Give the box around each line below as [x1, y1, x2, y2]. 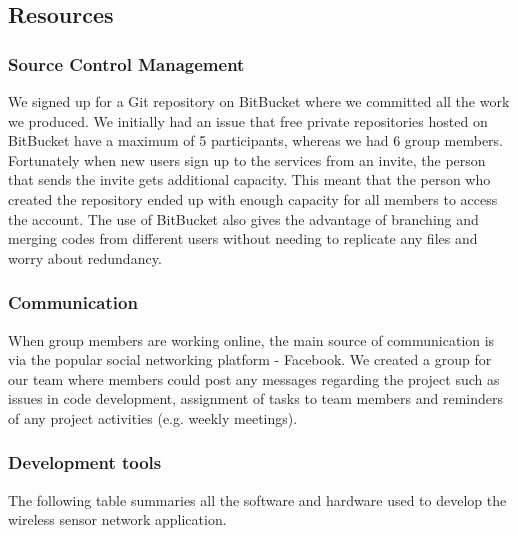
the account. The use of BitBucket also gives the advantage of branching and [8, 208, 479, 229]
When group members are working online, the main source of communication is [8, 329, 495, 350]
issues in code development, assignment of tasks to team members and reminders [8, 388, 504, 409]
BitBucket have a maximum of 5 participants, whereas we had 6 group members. [8, 130, 503, 151]
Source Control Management [8, 51, 245, 76]
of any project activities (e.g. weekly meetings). [8, 407, 298, 428]
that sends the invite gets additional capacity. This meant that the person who [8, 169, 491, 190]
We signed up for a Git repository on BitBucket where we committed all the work [8, 91, 510, 111]
